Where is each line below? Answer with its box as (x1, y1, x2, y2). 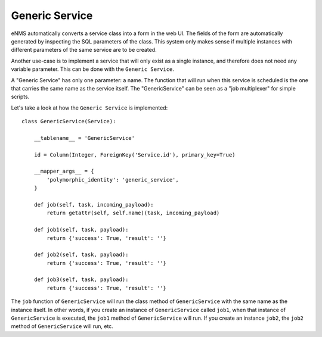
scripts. (11, 93, 30, 101)
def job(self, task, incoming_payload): (33, 201, 154, 208)
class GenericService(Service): (21, 118, 116, 125)
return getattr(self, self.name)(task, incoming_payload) (47, 210, 220, 217)
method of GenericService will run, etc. (11, 323, 113, 330)
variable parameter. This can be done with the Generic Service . (11, 65, 174, 73)
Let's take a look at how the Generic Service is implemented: (11, 104, 168, 111)
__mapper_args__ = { (33, 168, 94, 175)
